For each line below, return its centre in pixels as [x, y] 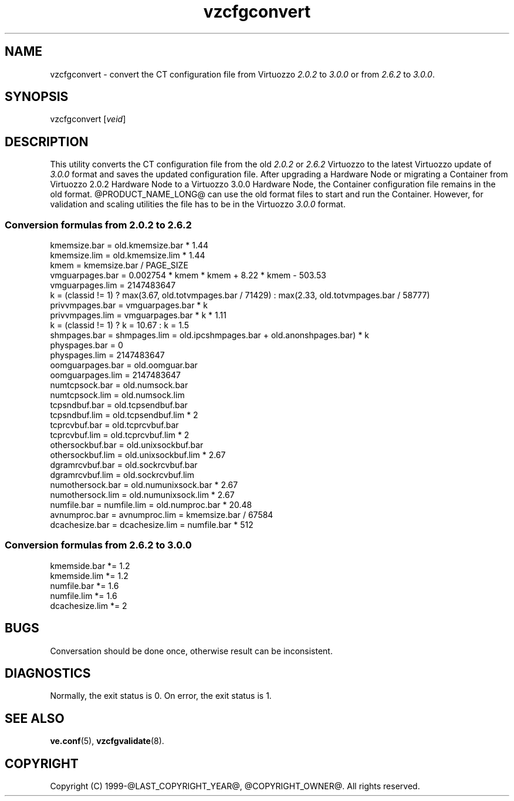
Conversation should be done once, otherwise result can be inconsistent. [191, 651]
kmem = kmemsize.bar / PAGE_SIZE [119, 265]
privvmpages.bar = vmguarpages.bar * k [129, 305]
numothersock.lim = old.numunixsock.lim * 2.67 [142, 495]
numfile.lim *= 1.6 [84, 595]
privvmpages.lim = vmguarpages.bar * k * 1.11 [138, 315]
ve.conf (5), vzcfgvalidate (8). [107, 741]
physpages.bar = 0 [87, 345]
